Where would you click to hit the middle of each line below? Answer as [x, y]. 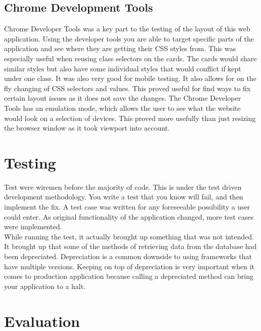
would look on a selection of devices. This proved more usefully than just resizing [130, 118]
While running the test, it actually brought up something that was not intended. [129, 236]
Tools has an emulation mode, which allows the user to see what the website [122, 108]
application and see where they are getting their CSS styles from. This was [120, 48]
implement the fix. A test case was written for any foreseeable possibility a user [127, 207]
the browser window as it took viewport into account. [87, 128]
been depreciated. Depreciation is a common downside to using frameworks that [128, 256]
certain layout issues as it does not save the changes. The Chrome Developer [123, 98]
